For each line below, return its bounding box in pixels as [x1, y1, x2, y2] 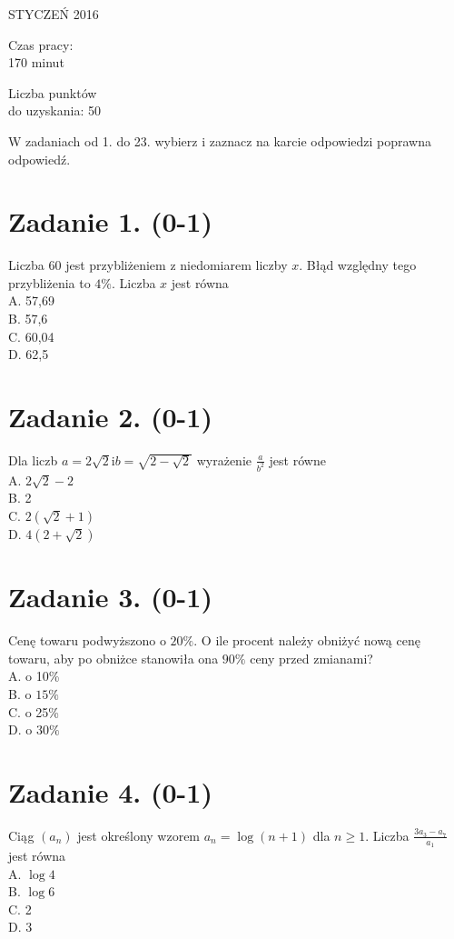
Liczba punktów [8, 83, 97, 102]
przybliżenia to [8, 273, 91, 292]
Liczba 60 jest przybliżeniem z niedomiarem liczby [8, 255, 288, 275]
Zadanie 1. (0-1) [8, 203, 212, 240]
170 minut [8, 53, 64, 72]
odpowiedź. [8, 149, 71, 168]
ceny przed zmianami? [250, 648, 373, 667]
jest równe [269, 450, 326, 469]
